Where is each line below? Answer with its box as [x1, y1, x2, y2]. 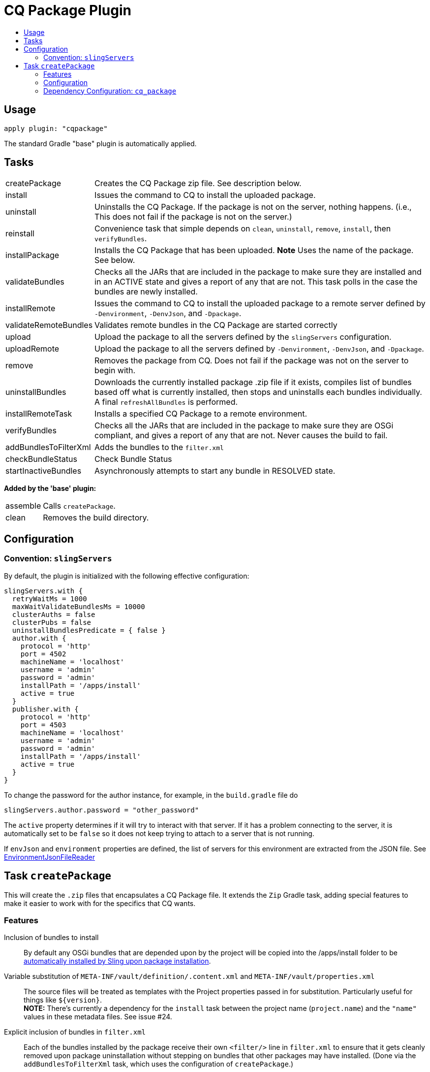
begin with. [94, 365, 136, 376]
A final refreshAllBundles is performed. [94, 397, 238, 407]
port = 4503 [20, 720, 66, 729]
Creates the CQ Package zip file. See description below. [94, 178, 302, 189]
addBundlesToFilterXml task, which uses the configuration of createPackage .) [24, 1060, 294, 1069]
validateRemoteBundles [5, 320, 93, 330]
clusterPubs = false [12, 618, 92, 626]
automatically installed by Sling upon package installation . [24, 957, 211, 966]
